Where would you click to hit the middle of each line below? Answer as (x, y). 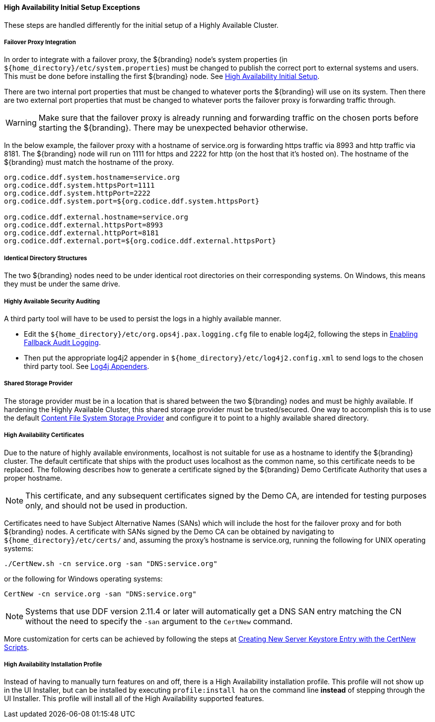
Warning (21, 123)
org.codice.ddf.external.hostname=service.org (96, 217)
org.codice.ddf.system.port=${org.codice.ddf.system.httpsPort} (132, 201)
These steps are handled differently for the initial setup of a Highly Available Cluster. (141, 25)
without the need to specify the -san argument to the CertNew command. (159, 621)
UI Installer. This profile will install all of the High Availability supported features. (134, 699)
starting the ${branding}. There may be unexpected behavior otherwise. (173, 128)
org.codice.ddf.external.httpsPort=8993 (84, 225)
